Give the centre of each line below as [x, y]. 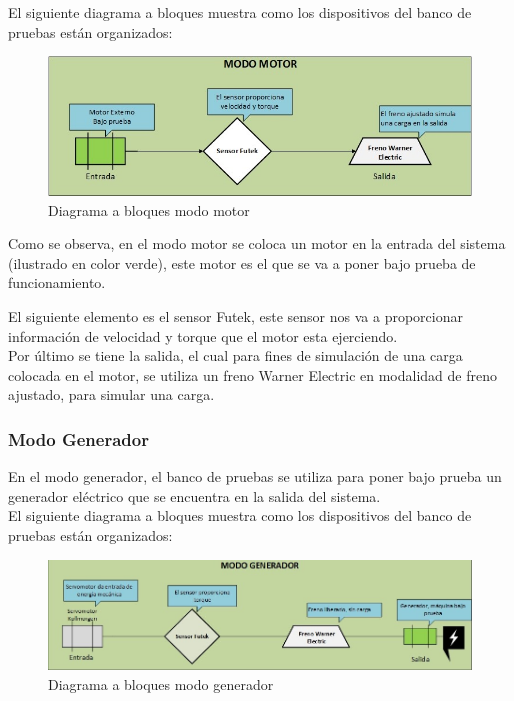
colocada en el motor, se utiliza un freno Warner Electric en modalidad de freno [252, 374]
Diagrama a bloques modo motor [149, 209]
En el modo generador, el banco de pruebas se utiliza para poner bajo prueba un [255, 476]
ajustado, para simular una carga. [111, 394]
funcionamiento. [57, 282]
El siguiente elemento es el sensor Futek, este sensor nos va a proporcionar [235, 315]
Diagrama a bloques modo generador [161, 683]
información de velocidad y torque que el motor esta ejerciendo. [203, 335]
